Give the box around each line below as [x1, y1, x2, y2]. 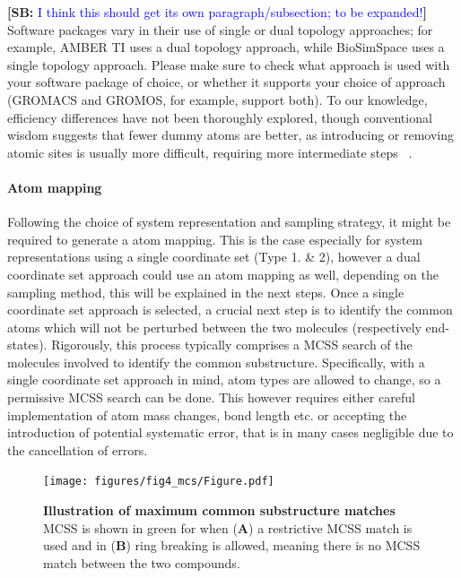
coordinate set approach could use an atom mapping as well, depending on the [7, 264, 439, 283]
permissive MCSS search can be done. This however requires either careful [7, 388, 415, 407]
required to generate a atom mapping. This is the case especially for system [7, 229, 422, 248]
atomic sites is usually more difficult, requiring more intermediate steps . [7, 142, 413, 161]
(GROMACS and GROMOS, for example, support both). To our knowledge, [7, 90, 428, 108]
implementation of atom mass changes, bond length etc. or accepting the [7, 405, 407, 424]
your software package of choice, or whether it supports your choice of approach [7, 73, 446, 91]
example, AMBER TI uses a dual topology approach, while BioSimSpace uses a [7, 38, 445, 56]
